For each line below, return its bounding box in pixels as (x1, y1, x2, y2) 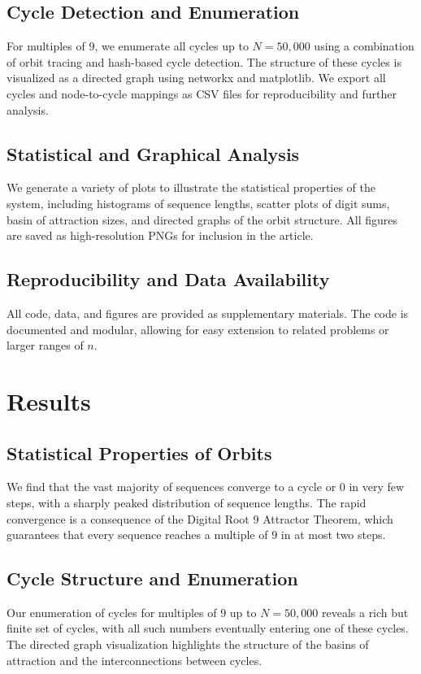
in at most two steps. (280, 526, 386, 543)
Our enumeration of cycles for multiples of (7, 603, 217, 620)
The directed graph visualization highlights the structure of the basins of (7, 636, 369, 653)
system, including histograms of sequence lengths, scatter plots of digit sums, (7, 194, 390, 211)
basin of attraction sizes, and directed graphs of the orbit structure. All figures (7, 211, 398, 228)
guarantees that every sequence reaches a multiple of (7, 526, 268, 543)
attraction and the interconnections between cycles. (7, 651, 263, 668)
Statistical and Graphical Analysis (7, 141, 300, 166)
